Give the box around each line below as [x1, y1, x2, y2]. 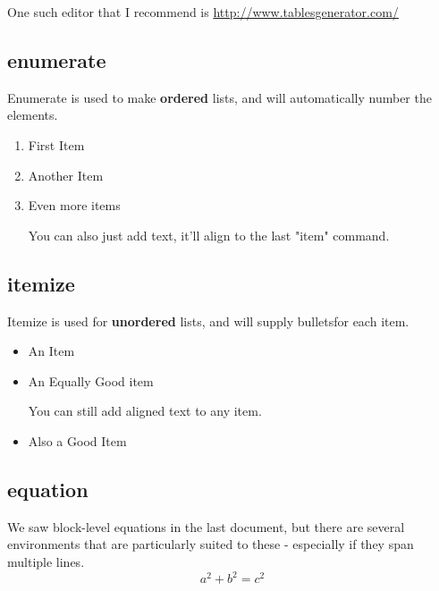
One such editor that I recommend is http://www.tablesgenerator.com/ [7, 3, 399, 21]
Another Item [28, 165, 104, 184]
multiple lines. [7, 552, 85, 570]
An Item [28, 342, 75, 360]
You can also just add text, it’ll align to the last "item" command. [28, 225, 390, 244]
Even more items [28, 196, 121, 215]
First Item [28, 135, 85, 154]
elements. [7, 106, 58, 124]
